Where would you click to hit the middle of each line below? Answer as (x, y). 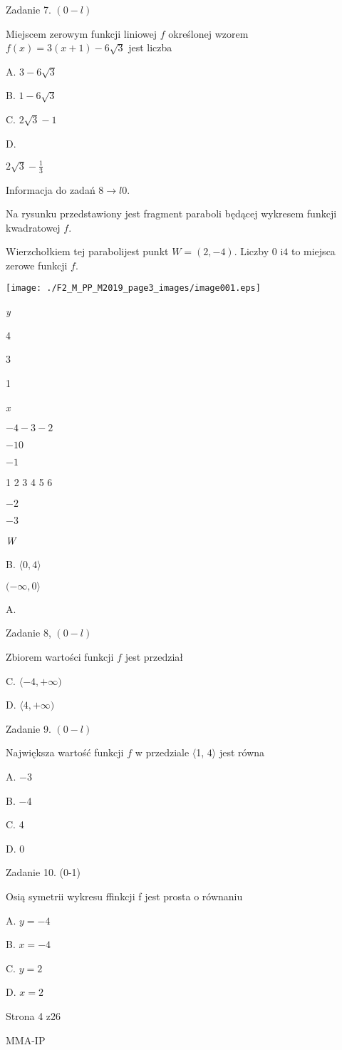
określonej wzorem (208, 33)
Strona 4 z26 (33, 1015)
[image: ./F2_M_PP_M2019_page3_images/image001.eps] (133, 288)
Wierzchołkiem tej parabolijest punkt (87, 251)
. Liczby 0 (255, 251)
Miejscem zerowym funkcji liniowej (82, 33)
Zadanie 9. (28, 728)
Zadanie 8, (28, 633)
